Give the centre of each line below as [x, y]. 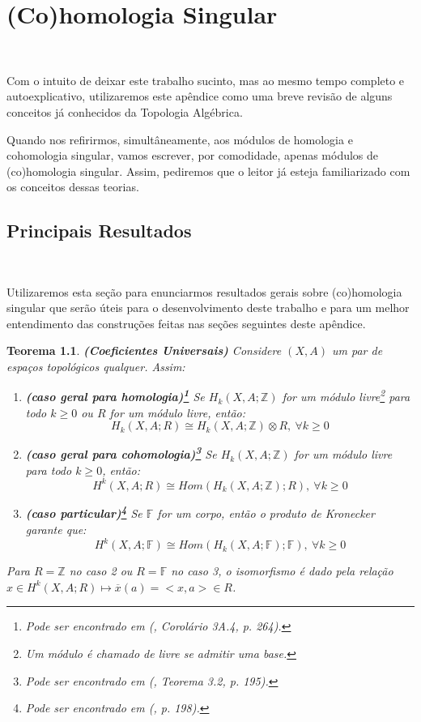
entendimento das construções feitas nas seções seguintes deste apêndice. [186, 323]
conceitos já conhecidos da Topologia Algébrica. [125, 111]
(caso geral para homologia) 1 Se [115, 395]
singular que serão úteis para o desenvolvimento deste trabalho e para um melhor [208, 308]
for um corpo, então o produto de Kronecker [266, 513]
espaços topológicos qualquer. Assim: [96, 367]
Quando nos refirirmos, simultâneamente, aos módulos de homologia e [180, 139]
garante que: [56, 530]
